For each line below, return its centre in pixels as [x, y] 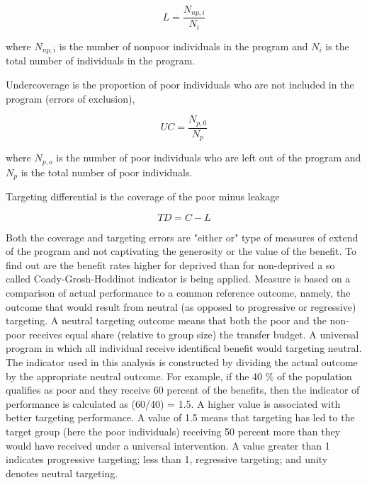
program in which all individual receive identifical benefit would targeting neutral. [184, 348]
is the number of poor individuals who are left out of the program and [209, 158]
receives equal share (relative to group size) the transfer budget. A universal [194, 334]
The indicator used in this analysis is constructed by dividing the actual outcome [182, 361]
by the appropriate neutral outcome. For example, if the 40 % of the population [179, 376]
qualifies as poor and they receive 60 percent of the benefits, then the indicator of [183, 390]
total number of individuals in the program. [101, 61]
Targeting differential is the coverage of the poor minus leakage [143, 196]
